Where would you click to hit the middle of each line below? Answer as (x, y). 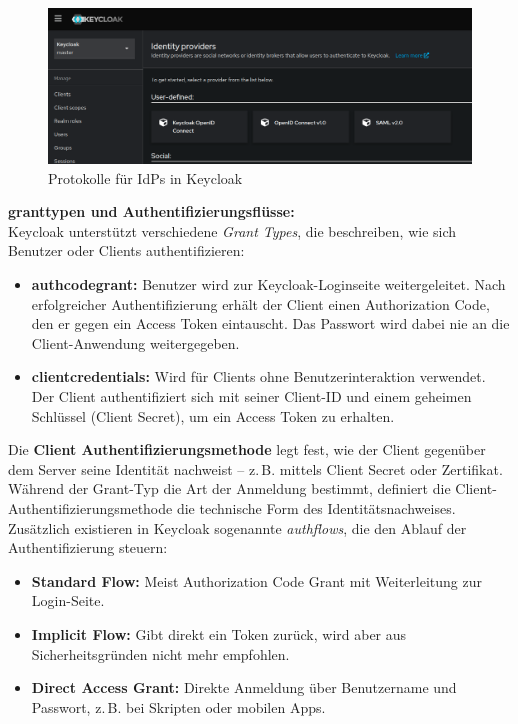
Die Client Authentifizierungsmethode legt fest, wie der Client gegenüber (247, 449)
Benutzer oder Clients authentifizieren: (126, 250)
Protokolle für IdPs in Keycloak (145, 177)
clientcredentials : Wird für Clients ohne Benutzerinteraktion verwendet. (258, 376)
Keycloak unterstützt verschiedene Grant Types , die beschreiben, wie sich (232, 230)
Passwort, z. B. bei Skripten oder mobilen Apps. (178, 706)
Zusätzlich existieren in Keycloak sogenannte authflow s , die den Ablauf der (237, 527)
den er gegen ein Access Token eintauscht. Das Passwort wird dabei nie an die (270, 323)
